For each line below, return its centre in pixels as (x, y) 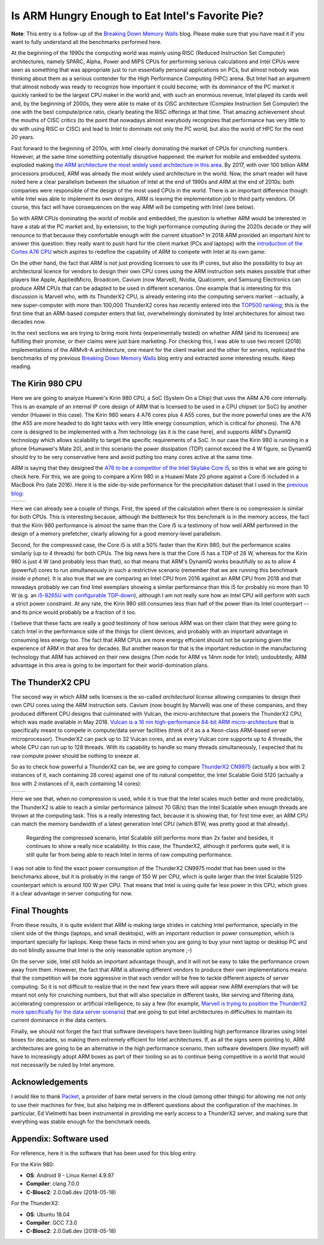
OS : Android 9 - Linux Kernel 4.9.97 (70, 1175)
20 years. (23, 137)
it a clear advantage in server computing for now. (72, 894)
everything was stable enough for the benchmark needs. (81, 1122)
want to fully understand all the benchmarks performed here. (86, 41)
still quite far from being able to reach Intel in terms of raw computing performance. (129, 855)
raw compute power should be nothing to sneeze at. (76, 755)
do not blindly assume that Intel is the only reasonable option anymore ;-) (101, 950)
